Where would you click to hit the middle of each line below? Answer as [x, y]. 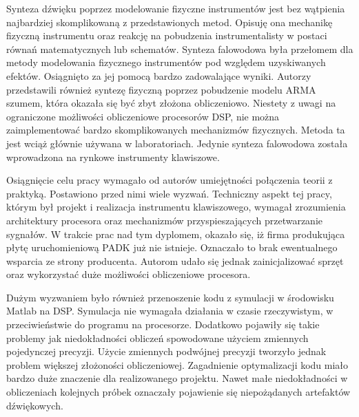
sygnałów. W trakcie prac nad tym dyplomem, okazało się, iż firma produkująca [176, 234]
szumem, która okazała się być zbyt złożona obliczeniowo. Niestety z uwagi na [171, 103]
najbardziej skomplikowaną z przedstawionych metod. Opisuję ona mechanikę [170, 22]
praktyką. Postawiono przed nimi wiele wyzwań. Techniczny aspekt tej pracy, [169, 193]
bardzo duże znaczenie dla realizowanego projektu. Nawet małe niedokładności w [177, 378]
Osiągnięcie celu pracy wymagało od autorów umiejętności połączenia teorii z [170, 180]
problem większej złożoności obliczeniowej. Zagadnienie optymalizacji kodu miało [177, 364]
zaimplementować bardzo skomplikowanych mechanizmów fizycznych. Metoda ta [176, 130]
